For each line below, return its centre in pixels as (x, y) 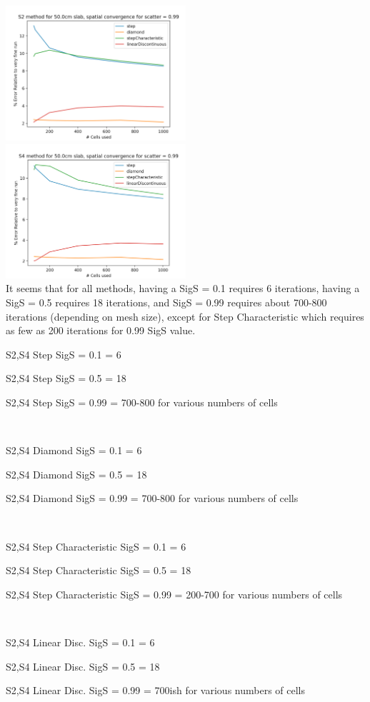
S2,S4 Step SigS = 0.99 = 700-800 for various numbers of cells (142, 402)
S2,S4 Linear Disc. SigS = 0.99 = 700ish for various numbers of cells (155, 690)
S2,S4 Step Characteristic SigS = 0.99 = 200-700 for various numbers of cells (174, 594)
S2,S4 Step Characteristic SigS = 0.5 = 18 (99, 570)
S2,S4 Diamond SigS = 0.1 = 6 (74, 450)
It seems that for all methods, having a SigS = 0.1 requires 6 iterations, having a (183, 288)
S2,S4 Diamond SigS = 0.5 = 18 (76, 474)
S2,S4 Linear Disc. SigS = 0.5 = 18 (83, 666)
